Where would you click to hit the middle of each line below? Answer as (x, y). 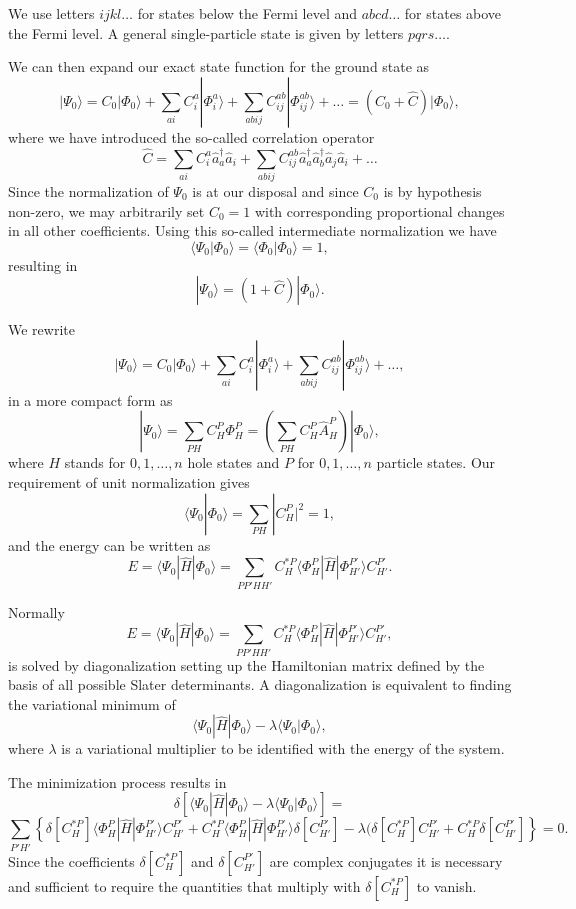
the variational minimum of (92, 703)
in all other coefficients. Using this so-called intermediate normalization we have (252, 230)
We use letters (51, 13)
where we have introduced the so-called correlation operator (191, 136)
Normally (36, 611)
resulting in (43, 264)
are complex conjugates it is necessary (386, 860)
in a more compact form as (90, 399)
